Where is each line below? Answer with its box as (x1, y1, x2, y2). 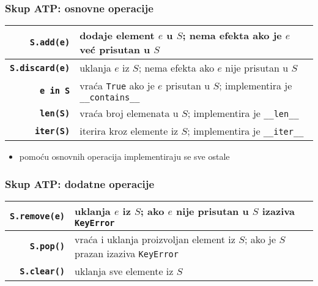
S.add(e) (29, 37, 70, 48)
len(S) (40, 108, 70, 118)
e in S (40, 85, 70, 96)
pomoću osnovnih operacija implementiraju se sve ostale (19, 150, 230, 163)
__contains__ (79, 92, 140, 103)
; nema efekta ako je (182, 28, 282, 43)
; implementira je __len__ (187, 106, 299, 121)
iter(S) (34, 126, 70, 136)
